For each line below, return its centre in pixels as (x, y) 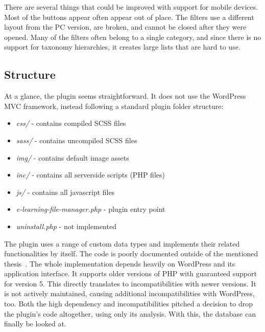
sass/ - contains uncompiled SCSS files (77, 140)
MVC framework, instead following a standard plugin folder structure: (114, 106)
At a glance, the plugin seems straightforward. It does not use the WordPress (125, 96)
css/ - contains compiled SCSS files (71, 123)
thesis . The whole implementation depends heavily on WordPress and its (120, 263)
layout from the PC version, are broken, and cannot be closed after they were (125, 27)
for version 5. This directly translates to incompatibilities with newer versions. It (130, 283)
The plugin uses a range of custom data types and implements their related (122, 243)
